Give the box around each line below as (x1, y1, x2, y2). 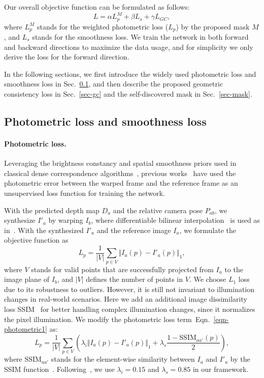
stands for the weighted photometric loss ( (37, 21, 169, 32)
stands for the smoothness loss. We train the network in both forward (32, 32, 249, 42)
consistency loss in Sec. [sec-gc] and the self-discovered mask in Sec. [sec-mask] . (4, 88, 252, 99)
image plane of (4, 274, 50, 284)
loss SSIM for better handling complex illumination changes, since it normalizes (4, 304, 255, 314)
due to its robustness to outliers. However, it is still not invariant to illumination (4, 283, 255, 294)
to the (224, 264, 243, 274)
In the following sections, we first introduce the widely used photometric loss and (4, 68, 256, 79)
